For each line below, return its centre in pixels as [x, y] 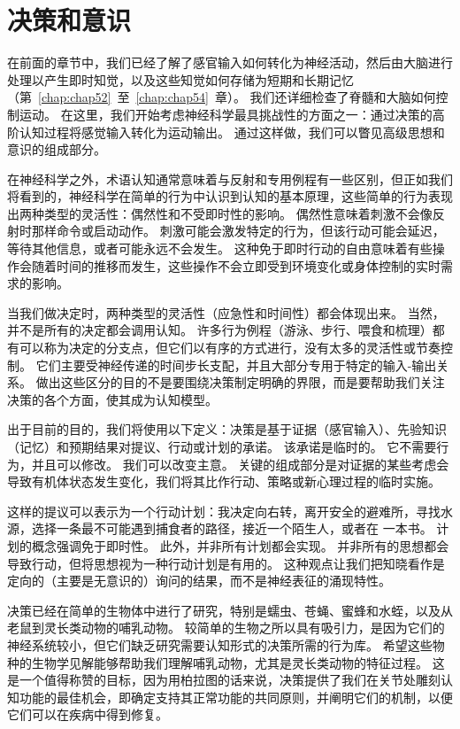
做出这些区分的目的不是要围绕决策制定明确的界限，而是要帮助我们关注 [240, 382]
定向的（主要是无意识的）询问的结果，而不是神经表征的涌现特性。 [199, 581]
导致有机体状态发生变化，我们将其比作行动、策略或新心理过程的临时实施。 [224, 481]
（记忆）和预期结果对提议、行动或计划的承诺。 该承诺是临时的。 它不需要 [222, 446]
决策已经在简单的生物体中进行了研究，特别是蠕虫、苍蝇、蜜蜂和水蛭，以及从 [230, 610]
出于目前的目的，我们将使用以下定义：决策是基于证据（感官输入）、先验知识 [227, 429]
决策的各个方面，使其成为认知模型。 [112, 399]
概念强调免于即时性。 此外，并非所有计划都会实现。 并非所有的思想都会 [240, 545]
